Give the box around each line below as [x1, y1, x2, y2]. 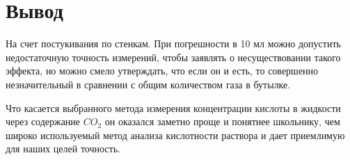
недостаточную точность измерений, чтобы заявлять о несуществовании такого [6, 49, 341, 64]
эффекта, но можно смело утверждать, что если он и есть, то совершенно [6, 63, 319, 78]
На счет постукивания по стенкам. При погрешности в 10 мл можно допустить [6, 36, 341, 51]
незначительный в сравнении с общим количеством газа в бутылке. [6, 77, 291, 91]
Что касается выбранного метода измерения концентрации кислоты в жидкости [6, 100, 341, 115]
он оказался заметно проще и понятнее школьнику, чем [104, 114, 340, 129]
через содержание [6, 114, 81, 129]
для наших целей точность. [6, 141, 120, 156]
